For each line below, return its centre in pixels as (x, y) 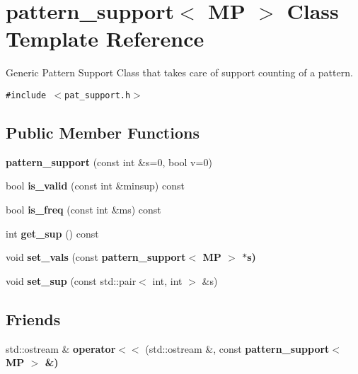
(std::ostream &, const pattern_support (237, 348)
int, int (167, 280)
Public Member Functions (103, 132)
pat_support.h (98, 95)
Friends (33, 319)
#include (26, 95)
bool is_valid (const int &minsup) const (95, 186)
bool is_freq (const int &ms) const (83, 209)
